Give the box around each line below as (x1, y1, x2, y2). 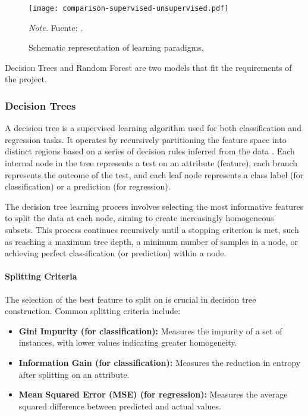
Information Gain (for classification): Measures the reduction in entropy (18, 356, 301, 368)
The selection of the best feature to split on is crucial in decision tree (5, 293, 256, 305)
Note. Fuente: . (29, 21, 83, 33)
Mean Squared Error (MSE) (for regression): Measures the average (18, 388, 288, 401)
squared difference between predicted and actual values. (18, 399, 221, 412)
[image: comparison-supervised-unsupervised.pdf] (29, 4, 229, 13)
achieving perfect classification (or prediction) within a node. (5, 247, 227, 259)
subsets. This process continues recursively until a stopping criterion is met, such (5, 223, 299, 235)
